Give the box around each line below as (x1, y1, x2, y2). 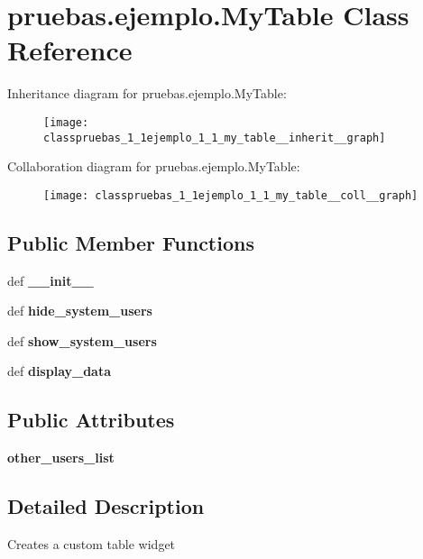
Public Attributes (7, 406, 175, 434)
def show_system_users (7, 331, 157, 350)
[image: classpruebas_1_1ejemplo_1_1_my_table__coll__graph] (43, 188, 418, 202)
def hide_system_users (7, 301, 152, 320)
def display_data (7, 362, 112, 380)
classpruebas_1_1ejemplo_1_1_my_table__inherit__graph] (43, 131, 386, 144)
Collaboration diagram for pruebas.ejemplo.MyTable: (7, 157, 300, 176)
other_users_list (7, 448, 115, 467)
